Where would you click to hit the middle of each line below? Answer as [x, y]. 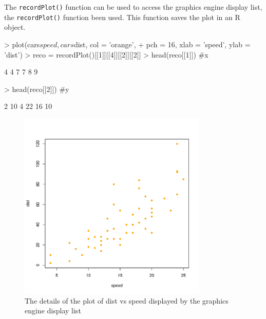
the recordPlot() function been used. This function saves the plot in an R [122, 17]
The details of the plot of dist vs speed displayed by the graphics [127, 300]
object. [15, 27]
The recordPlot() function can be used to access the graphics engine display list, [133, 7]
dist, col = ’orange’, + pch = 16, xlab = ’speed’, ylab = [162, 44]
